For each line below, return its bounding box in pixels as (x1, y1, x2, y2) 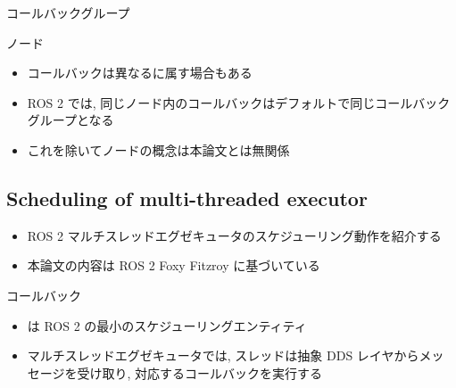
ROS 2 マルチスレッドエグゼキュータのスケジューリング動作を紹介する (27, 226, 442, 244)
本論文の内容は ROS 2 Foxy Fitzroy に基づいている (27, 256, 320, 275)
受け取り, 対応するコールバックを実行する (77, 363, 323, 382)
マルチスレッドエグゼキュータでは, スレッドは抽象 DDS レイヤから (27, 346, 419, 365)
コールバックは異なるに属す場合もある (27, 63, 253, 82)
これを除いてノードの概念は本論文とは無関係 (27, 140, 290, 159)
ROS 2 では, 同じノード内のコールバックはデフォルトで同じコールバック (27, 93, 451, 111)
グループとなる (27, 111, 114, 129)
